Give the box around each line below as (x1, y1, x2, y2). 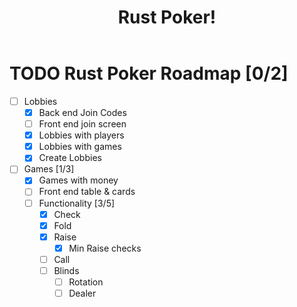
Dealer (68, 287, 97, 299)
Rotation (68, 276, 104, 288)
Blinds (53, 264, 80, 276)
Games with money (38, 174, 119, 186)
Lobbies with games (38, 141, 122, 153)
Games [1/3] (23, 163, 75, 175)
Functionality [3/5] (38, 197, 116, 209)
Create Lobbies (38, 152, 102, 164)
